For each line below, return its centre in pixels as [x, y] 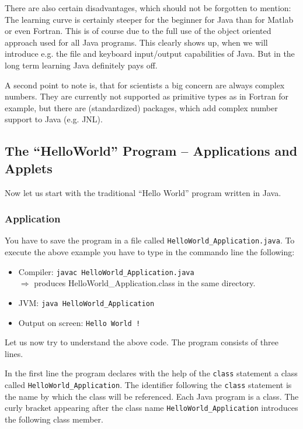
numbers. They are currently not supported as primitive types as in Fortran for [147, 96]
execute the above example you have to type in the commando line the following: [150, 252]
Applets [29, 168]
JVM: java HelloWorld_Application [86, 302]
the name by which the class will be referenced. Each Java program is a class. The [152, 396]
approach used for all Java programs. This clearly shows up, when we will [136, 42]
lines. [14, 353]
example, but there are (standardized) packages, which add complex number [141, 107]
